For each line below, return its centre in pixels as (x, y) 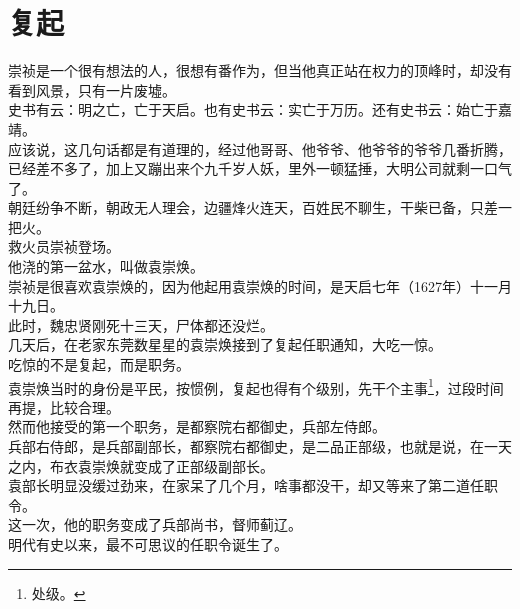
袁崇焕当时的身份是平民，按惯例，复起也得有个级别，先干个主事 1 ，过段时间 (256, 386)
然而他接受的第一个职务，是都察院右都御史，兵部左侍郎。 (197, 426)
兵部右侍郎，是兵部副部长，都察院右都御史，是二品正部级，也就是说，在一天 (260, 446)
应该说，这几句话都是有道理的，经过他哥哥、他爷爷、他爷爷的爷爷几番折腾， (260, 148)
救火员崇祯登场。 (64, 246)
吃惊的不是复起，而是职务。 (99, 364)
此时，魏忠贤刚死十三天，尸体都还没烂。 (141, 324)
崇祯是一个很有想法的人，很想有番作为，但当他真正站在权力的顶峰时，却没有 (260, 70)
